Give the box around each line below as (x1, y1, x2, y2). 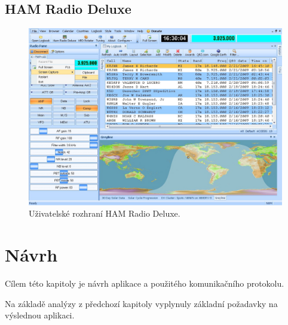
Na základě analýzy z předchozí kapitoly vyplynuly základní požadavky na (5, 297, 278, 309)
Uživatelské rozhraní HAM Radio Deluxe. (29, 207, 180, 220)
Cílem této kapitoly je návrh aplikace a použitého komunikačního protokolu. (5, 277, 284, 290)
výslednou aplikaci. (5, 309, 75, 321)
